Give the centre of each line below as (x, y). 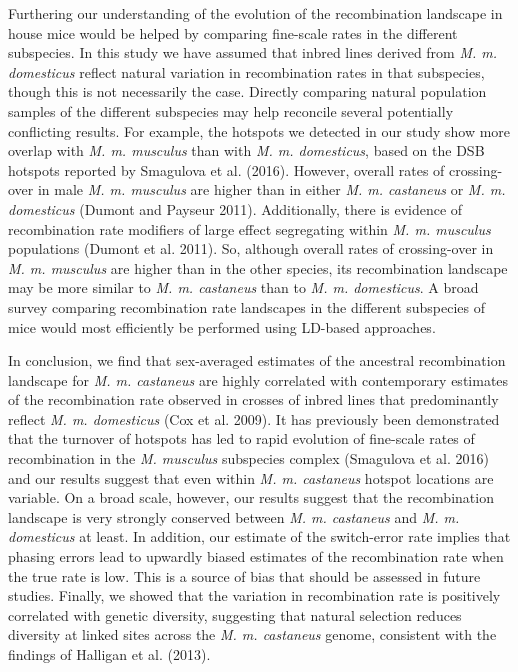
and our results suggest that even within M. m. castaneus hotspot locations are (251, 477)
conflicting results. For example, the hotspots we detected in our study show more (259, 130)
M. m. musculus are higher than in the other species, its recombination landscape (258, 267)
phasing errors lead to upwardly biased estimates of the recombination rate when (256, 556)
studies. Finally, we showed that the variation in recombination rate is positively (254, 595)
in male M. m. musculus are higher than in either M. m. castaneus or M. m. (271, 189)
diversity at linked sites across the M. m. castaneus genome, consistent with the (252, 634)
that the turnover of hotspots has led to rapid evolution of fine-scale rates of (241, 438)
